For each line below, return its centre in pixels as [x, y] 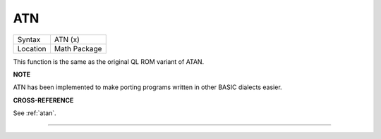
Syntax [29, 39]
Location [32, 48]
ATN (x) [67, 39]
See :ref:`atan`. [35, 113]
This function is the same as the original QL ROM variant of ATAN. [109, 61]
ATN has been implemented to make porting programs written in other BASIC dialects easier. [147, 87]
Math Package [78, 48]
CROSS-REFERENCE [43, 100]
